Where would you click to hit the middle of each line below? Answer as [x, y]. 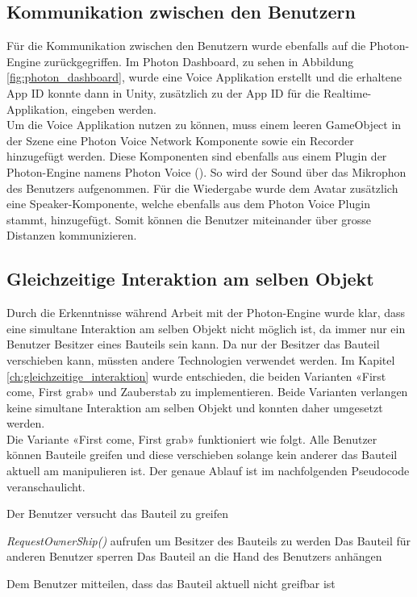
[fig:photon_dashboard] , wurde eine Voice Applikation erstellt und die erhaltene [204, 77]
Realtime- [347, 92]
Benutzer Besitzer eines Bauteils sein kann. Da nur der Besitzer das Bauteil [193, 344]
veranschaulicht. [46, 486]
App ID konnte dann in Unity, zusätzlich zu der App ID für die [163, 92]
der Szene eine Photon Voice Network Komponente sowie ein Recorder [180, 140]
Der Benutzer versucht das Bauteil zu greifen [118, 514]
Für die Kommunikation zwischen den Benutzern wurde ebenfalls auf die [186, 46]
